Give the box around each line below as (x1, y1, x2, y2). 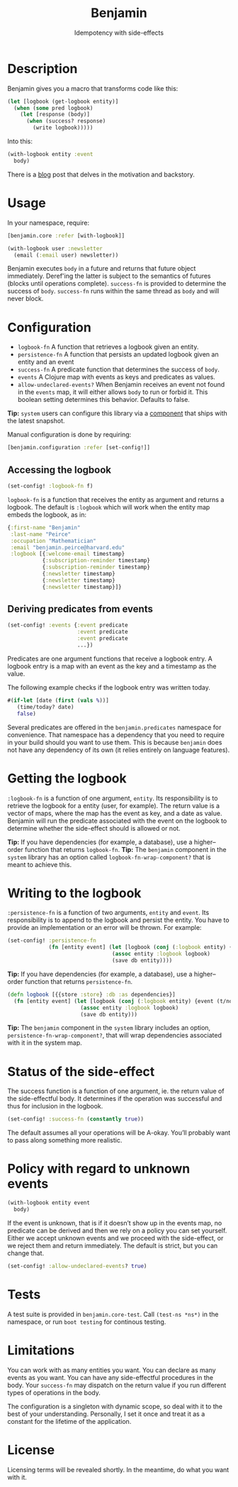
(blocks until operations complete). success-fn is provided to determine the (7, 279, 227, 288)
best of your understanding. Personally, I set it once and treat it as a (7, 1409, 205, 1418)
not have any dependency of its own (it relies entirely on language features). (7, 746, 230, 754)
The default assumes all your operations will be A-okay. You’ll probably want (7, 1128, 231, 1137)
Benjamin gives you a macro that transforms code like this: (7, 84, 178, 93)
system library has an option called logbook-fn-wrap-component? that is (7, 853, 211, 861)
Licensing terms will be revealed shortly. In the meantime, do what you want (7, 1465, 229, 1474)
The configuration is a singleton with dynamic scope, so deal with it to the (7, 1402, 223, 1410)
